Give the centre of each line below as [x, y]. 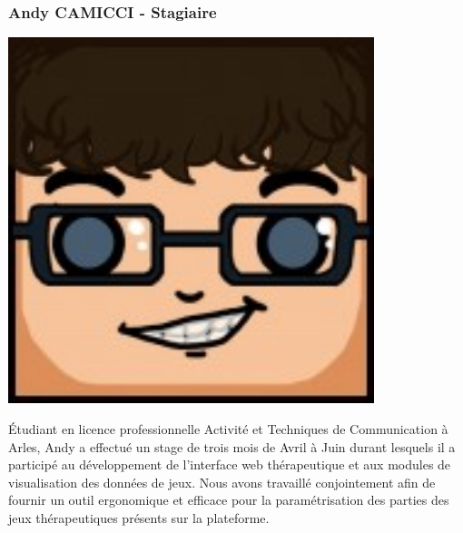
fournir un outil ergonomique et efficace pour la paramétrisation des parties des [229, 500]
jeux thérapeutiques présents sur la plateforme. [139, 517]
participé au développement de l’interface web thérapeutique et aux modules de [230, 464]
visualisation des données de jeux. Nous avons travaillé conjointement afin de [222, 482]
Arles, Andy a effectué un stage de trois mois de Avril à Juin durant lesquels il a [232, 446]
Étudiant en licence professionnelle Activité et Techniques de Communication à [228, 429]
